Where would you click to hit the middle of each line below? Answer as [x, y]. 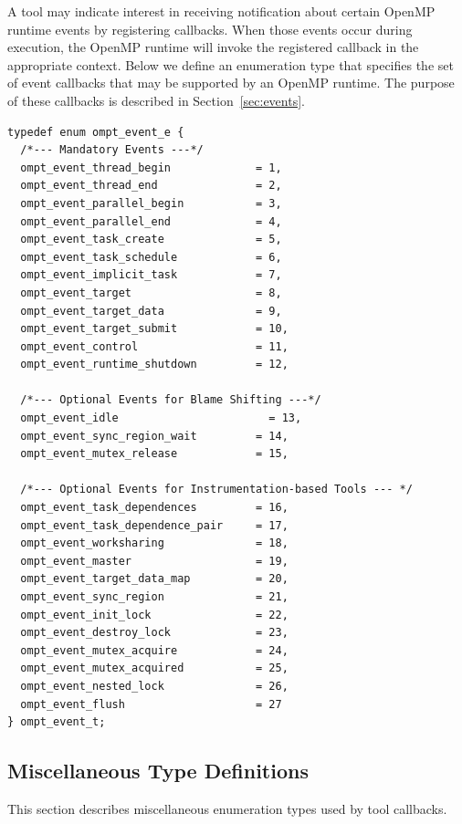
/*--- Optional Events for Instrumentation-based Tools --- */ [216, 490]
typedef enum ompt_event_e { [96, 132]
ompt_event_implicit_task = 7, [151, 275]
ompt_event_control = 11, [154, 346]
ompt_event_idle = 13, [161, 418]
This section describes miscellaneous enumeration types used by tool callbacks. [227, 808]
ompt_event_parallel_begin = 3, [151, 203]
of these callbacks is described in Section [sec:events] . [156, 100]
